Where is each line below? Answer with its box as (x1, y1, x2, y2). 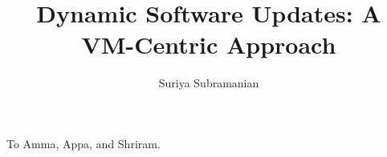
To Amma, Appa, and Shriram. (6, 135, 161, 151)
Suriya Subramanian (158, 74, 259, 91)
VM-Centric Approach (81, 28, 336, 61)
